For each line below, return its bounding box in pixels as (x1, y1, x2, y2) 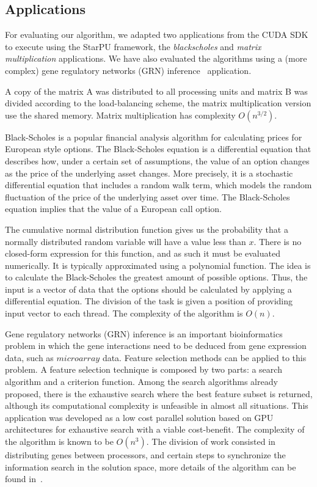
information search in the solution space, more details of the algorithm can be (5, 460, 296, 473)
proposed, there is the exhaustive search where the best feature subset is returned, (5, 387, 313, 400)
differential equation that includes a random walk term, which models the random (5, 178, 312, 191)
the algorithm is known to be (5, 435, 114, 448)
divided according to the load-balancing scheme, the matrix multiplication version (5, 97, 312, 109)
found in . (5, 472, 43, 485)
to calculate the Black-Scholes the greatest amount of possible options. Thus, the (5, 271, 308, 284)
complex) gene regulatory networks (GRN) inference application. (5, 64, 252, 76)
